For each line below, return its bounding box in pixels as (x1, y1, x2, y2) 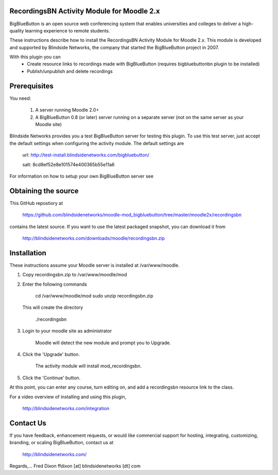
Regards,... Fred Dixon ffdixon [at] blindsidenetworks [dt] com (9, 463, 141, 469)
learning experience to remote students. (25, 27, 110, 33)
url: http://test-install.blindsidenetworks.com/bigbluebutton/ (22, 152, 149, 158)
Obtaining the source (9, 186, 79, 195)
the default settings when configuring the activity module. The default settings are (9, 140, 184, 146)
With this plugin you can (9, 54, 61, 60)
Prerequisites (9, 81, 54, 90)
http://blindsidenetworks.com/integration (22, 405, 110, 411)
